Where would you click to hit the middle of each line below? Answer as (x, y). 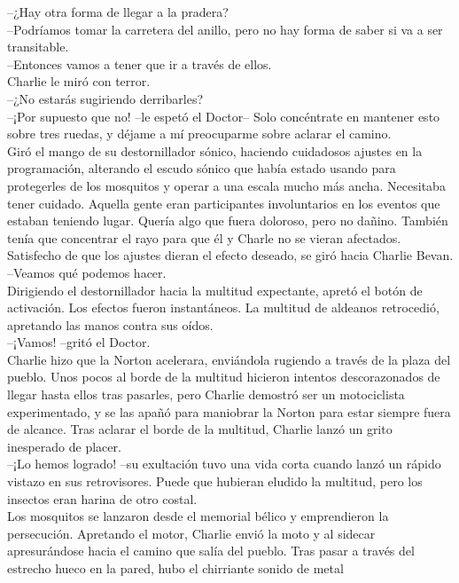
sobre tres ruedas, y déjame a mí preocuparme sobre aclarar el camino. (199, 134)
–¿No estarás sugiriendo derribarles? (105, 98)
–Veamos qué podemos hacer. (87, 272)
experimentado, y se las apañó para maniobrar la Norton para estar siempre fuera (229, 411)
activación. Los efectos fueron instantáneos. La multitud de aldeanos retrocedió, (223, 307)
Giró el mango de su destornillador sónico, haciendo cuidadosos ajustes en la (215, 150)
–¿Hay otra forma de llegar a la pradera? (118, 12)
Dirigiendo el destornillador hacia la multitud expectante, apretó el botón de (215, 290)
